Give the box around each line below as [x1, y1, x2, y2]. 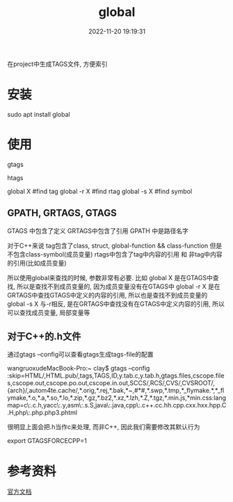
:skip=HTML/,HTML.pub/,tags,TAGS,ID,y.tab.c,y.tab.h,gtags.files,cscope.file [7, 371, 225, 380]
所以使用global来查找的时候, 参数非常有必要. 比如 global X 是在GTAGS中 [7, 273, 214, 282]
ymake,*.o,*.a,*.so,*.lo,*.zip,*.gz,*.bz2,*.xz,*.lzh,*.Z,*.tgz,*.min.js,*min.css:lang [7, 394, 227, 402]
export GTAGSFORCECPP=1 [7, 437, 87, 445]
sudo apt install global [7, 110, 71, 118]
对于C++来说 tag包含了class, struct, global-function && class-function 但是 [7, 241, 223, 250]
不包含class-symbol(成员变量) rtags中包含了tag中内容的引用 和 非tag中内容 [7, 250, 223, 258]
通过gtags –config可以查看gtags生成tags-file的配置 [7, 350, 154, 359]
